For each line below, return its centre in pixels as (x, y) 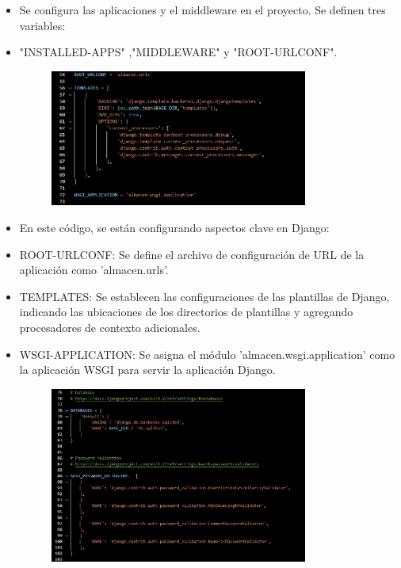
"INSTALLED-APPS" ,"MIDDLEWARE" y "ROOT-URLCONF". (178, 52)
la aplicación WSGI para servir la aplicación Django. (147, 370)
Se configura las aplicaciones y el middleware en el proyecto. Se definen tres (202, 10)
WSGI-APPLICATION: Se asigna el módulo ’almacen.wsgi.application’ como (207, 354)
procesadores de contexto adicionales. (110, 327)
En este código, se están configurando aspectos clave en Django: (174, 228)
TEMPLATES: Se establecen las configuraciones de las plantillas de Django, (204, 296)
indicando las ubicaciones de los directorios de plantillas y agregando (186, 312)
